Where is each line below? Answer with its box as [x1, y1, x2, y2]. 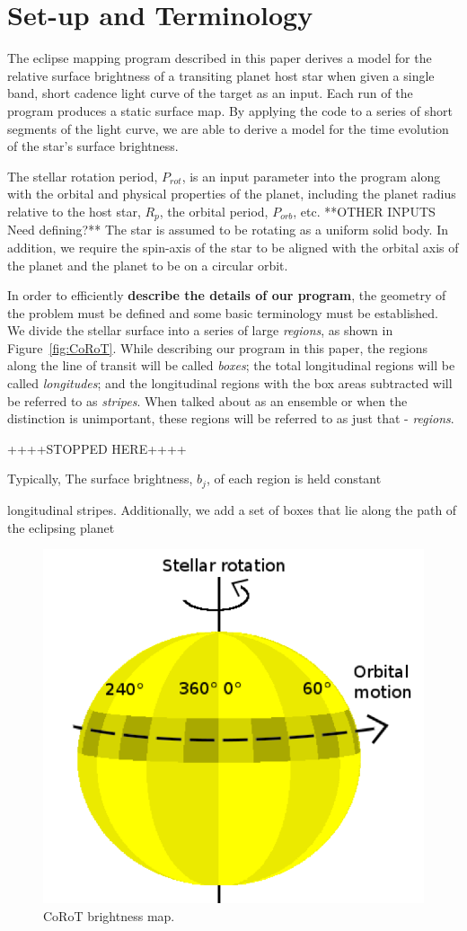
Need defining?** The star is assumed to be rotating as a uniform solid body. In [7, 220, 448, 239]
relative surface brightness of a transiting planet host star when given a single [7, 66, 435, 84]
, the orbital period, [159, 201, 269, 220]
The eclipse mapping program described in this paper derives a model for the [7, 49, 432, 67]
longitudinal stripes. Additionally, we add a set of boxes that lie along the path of [7, 500, 457, 519]
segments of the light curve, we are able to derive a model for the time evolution [7, 119, 449, 137]
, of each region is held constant [206, 469, 382, 488]
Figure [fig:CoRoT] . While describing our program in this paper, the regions [7, 338, 428, 357]
